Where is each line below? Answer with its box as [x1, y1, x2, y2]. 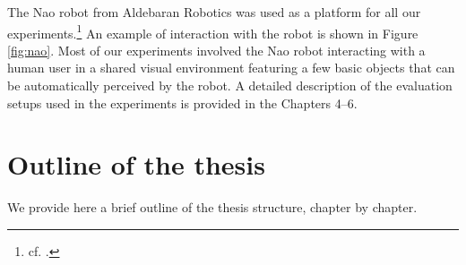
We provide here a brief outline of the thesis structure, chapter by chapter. [7, 198, 418, 217]
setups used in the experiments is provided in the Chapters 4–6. [7, 93, 358, 112]
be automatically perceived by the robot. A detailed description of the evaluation [7, 76, 453, 95]
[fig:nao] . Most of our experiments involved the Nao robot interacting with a [7, 40, 426, 59]
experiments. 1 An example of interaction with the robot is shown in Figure [7, 21, 419, 42]
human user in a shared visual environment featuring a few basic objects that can [7, 58, 455, 77]
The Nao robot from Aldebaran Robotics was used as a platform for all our [7, 3, 421, 21]
